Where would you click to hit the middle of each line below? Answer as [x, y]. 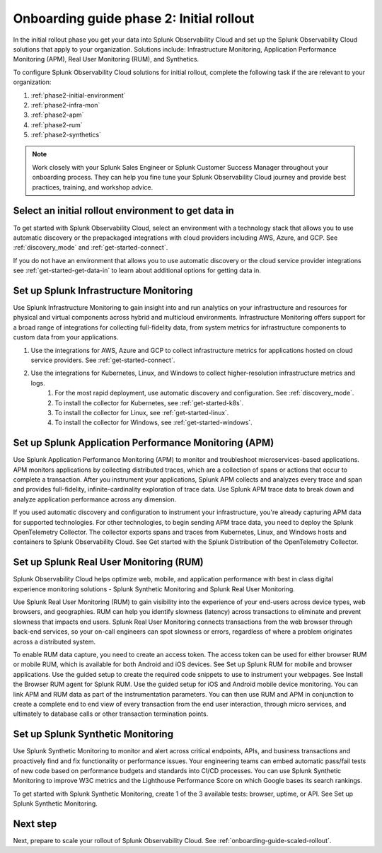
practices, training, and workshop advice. [93, 187]
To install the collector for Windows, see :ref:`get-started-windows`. [154, 423]
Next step [35, 824]
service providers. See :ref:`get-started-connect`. [103, 360]
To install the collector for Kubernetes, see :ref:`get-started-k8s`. [149, 402]
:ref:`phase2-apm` [57, 115]
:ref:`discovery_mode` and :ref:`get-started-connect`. [91, 248]
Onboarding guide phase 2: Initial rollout [134, 18]
